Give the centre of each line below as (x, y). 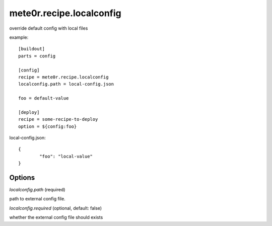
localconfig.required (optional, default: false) (56, 208)
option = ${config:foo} (48, 126)
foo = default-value (44, 98)
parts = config (37, 56)
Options (22, 178)
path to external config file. (37, 199)
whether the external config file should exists (56, 217)
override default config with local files (49, 28)
